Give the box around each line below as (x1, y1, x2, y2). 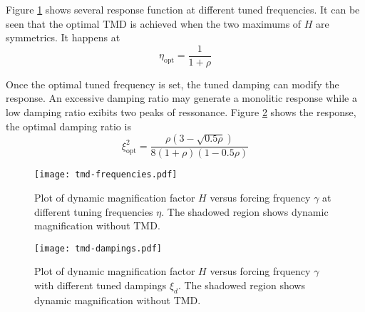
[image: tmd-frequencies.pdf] (34, 170, 178, 180)
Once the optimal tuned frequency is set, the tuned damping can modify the (6, 76, 339, 91)
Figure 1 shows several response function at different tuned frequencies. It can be (6, 2, 360, 16)
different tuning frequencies (34, 204, 153, 219)
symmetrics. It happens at (6, 30, 120, 45)
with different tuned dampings (34, 277, 167, 292)
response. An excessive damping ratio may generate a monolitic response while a (6, 90, 357, 105)
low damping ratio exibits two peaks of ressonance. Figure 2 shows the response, (6, 105, 356, 120)
